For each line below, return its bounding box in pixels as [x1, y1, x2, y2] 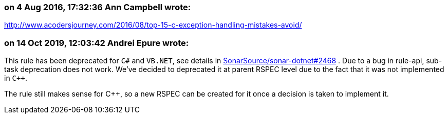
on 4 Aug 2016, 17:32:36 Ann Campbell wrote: [4, 2, 191, 12]
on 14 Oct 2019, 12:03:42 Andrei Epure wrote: [4, 37, 189, 48]
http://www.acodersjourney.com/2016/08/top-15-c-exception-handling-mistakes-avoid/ [4, 20, 302, 30]
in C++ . [4, 74, 27, 83]
